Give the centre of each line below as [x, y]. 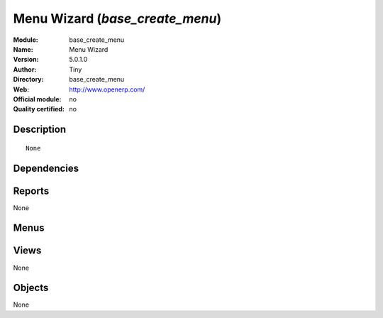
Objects [31, 288]
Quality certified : [39, 109]
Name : [23, 49]
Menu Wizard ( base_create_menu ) [117, 18]
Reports [31, 191]
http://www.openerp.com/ [107, 89]
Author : [25, 69]
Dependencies [46, 168]
